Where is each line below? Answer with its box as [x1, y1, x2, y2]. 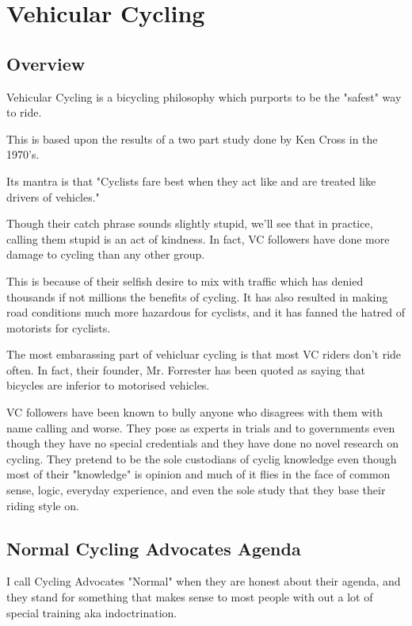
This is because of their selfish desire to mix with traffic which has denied [6, 272, 364, 289]
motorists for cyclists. [6, 319, 111, 336]
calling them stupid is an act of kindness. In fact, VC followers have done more [6, 230, 390, 247]
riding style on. [6, 497, 79, 513]
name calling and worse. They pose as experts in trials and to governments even [6, 419, 395, 436]
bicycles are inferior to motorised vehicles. [6, 377, 210, 394]
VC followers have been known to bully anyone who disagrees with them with [6, 404, 383, 421]
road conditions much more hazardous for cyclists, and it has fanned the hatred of [6, 304, 406, 321]
